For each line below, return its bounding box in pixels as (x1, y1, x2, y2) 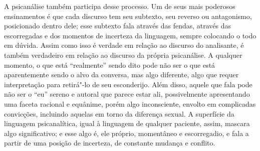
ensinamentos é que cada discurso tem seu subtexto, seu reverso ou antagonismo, (4, 10, 252, 21)
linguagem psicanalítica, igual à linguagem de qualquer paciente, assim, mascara (4, 118, 250, 129)
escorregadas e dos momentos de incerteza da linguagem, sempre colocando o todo (4, 30, 256, 40)
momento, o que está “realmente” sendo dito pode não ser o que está (4, 59, 215, 70)
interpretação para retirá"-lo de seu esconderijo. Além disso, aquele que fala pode (4, 79, 252, 89)
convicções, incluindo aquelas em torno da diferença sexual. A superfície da (4, 108, 234, 119)
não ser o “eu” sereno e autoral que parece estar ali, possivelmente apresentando (4, 89, 250, 99)
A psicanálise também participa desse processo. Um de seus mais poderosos (4, 1, 235, 11)
